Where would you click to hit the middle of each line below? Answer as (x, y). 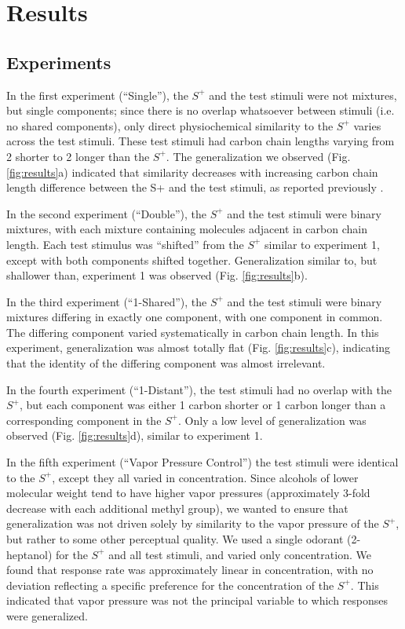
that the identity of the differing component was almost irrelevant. (166, 363)
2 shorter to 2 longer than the (78, 156)
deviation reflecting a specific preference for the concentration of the (170, 585)
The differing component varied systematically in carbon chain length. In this (193, 332)
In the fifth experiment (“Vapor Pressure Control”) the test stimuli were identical (202, 462)
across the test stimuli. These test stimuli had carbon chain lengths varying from (201, 141)
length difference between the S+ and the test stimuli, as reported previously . (195, 187)
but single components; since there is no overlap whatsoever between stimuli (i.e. (201, 110)
